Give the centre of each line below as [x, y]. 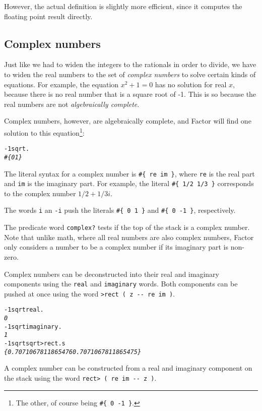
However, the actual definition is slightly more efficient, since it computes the [123, 6]
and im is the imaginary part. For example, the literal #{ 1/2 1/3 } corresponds [129, 183]
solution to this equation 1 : [44, 132]
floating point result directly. [48, 16]
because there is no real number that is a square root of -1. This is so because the [130, 94]
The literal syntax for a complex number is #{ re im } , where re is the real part [129, 173]
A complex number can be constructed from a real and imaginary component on [128, 368]
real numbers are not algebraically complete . [72, 104]
